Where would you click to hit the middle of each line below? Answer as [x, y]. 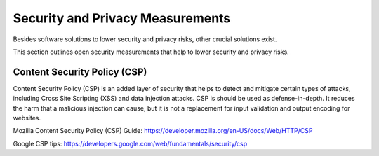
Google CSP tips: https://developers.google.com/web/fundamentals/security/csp [130, 143]
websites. [27, 118]
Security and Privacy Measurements [122, 18]
